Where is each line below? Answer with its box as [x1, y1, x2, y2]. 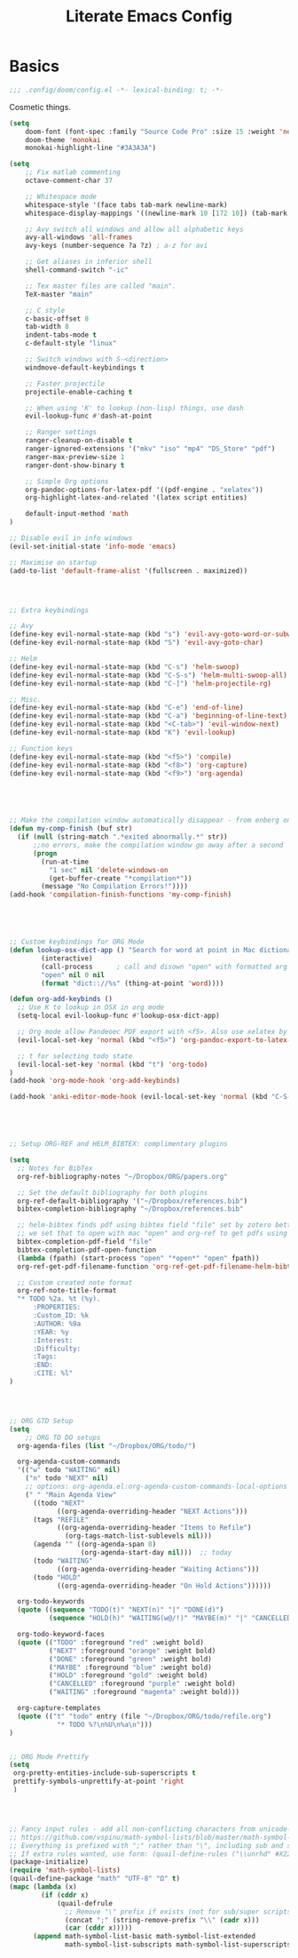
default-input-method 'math [25, 509, 129, 519]
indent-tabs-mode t [25, 330, 98, 339]
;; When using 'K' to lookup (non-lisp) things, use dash [25, 403, 244, 412]
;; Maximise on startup [9, 558, 98, 567]
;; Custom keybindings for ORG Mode [9, 937, 145, 947]
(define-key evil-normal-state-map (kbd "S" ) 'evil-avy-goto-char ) [9, 638, 264, 648]
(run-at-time [41, 857, 90, 866]
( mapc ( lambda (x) [9, 1882, 77, 1891]
